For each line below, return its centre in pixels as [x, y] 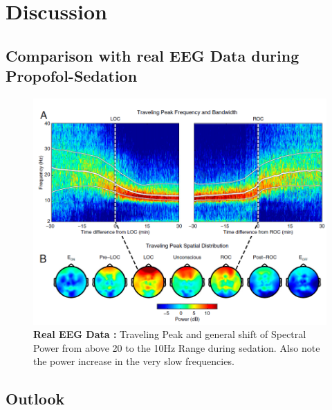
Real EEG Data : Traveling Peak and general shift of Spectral [170, 334]
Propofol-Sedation [72, 76]
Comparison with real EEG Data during [153, 55]
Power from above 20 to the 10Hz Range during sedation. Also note [177, 347]
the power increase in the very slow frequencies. [134, 361]
